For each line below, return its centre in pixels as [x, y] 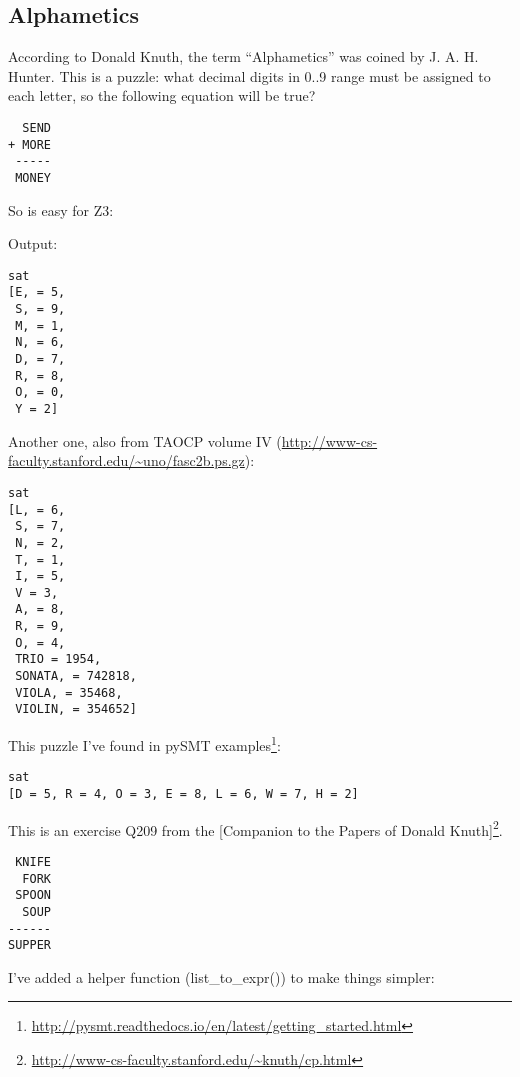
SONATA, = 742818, [76, 676]
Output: [33, 243]
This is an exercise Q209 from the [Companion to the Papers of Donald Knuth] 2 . [255, 828]
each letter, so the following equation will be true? [162, 95]
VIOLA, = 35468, [69, 692]
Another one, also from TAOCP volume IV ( [145, 440]
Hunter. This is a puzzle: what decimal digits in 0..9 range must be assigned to [249, 75]
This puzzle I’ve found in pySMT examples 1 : [144, 743]
